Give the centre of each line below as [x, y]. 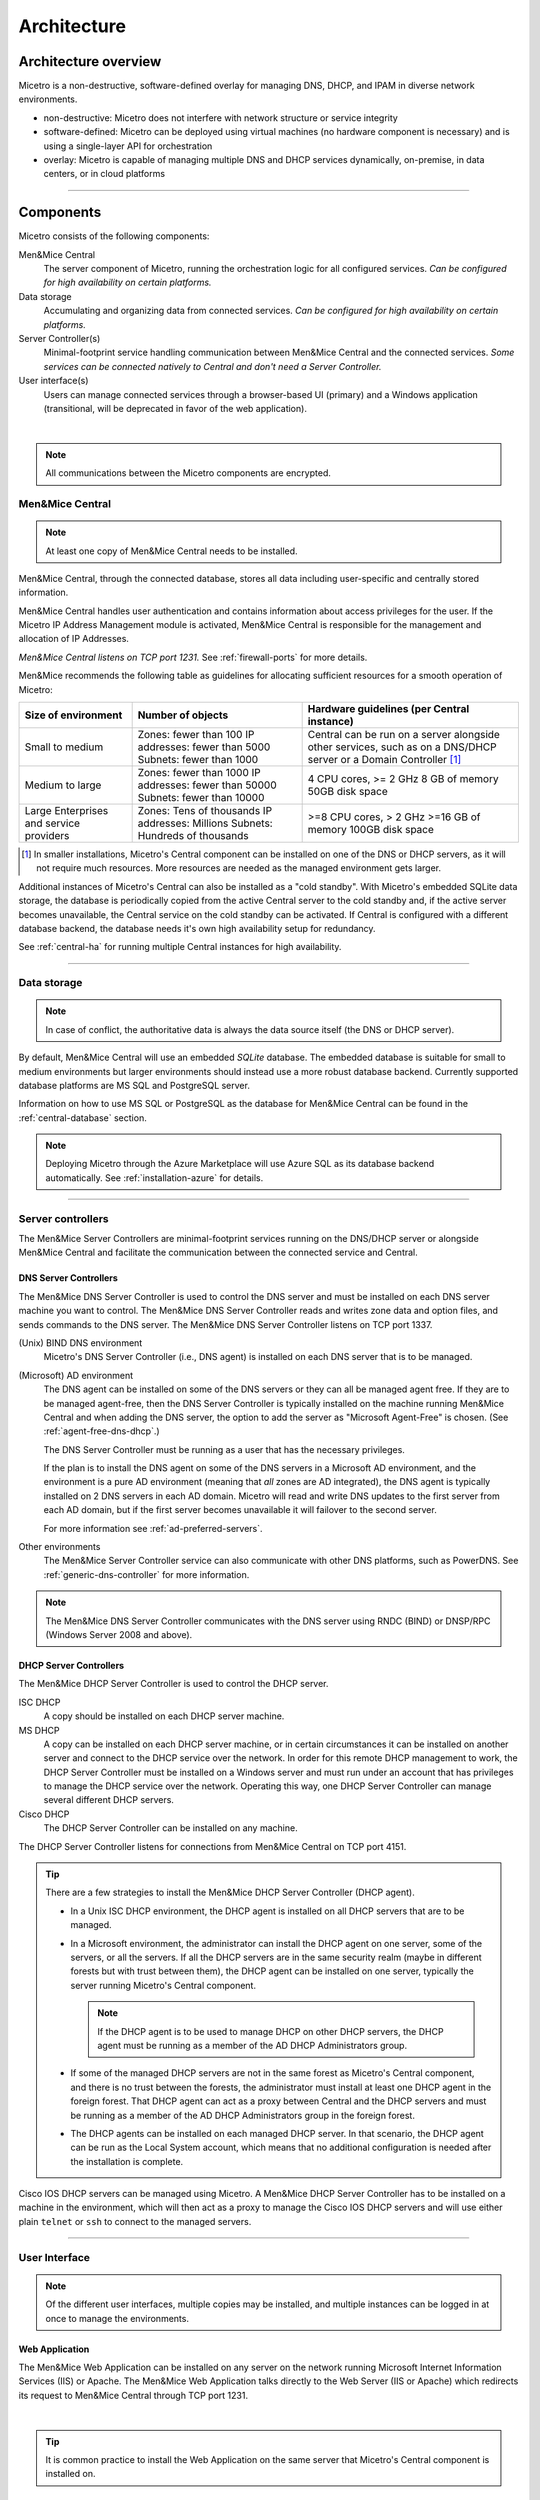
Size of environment [73, 715]
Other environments [59, 1547]
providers [47, 836]
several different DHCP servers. [109, 1800]
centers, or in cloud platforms [104, 174]
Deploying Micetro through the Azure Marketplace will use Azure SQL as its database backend [240, 1164]
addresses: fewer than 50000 [207, 785]
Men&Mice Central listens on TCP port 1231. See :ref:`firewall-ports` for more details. [193, 657]
